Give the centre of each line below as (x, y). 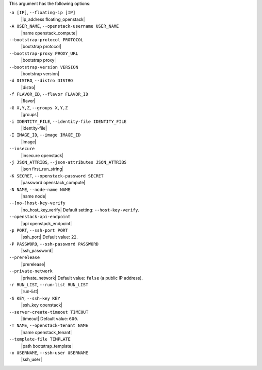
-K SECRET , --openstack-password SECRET (56, 176)
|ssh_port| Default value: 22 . (49, 237)
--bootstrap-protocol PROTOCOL (46, 40)
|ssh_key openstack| (42, 305)
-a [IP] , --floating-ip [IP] (42, 13)
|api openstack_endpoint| (47, 223)
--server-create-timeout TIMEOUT (49, 312)
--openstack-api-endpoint (40, 217)
